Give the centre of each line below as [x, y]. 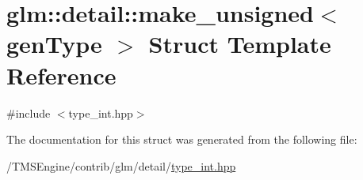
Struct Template [240, 44]
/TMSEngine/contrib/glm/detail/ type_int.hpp [121, 165]
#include [29, 112]
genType [54, 44]
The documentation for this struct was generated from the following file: [182, 139]
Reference [61, 75]
